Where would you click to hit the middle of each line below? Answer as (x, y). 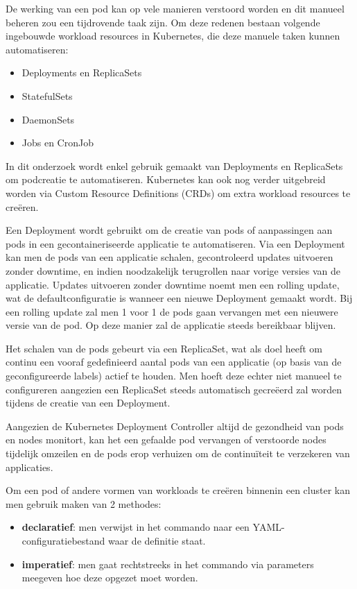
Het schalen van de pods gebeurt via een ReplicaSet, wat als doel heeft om (164, 348)
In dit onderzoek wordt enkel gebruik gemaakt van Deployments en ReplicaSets (174, 165)
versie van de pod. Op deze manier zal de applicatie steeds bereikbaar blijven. (171, 325)
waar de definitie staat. (157, 540)
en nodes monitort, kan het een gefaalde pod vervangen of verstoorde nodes (166, 439)
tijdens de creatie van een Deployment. (88, 403)
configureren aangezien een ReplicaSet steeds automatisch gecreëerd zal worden (174, 389)
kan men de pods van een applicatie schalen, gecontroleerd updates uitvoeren (169, 257)
